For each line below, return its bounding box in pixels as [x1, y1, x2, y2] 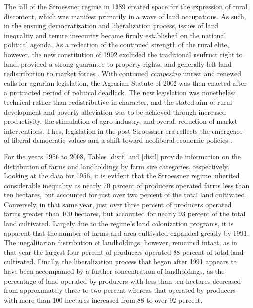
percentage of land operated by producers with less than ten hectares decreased [4, 275, 241, 286]
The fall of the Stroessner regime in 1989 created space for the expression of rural [4, 1, 248, 11]
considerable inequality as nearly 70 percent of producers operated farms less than [4, 180, 250, 190]
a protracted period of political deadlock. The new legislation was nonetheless [4, 87, 236, 97]
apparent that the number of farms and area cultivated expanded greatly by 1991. [4, 228, 249, 238]
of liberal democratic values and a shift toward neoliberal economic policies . [4, 135, 233, 145]
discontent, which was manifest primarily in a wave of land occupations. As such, [4, 11, 246, 21]
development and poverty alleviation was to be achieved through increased [4, 106, 226, 116]
